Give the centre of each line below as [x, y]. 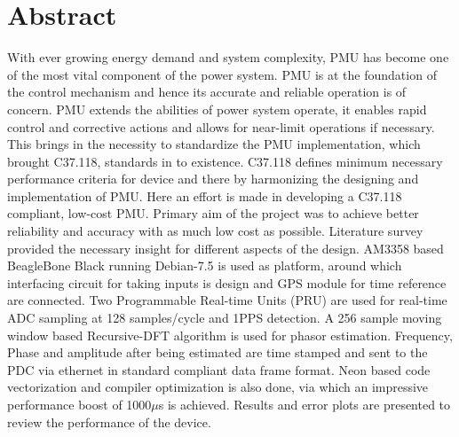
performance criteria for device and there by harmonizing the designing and [213, 179]
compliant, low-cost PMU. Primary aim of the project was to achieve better [213, 213]
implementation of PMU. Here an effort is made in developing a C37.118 [205, 195]
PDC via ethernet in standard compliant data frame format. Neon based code [219, 369]
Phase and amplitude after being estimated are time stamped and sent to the [218, 352]
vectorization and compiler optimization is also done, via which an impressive [218, 387]
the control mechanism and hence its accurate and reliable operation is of [207, 92]
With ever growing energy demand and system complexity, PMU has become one [228, 57]
